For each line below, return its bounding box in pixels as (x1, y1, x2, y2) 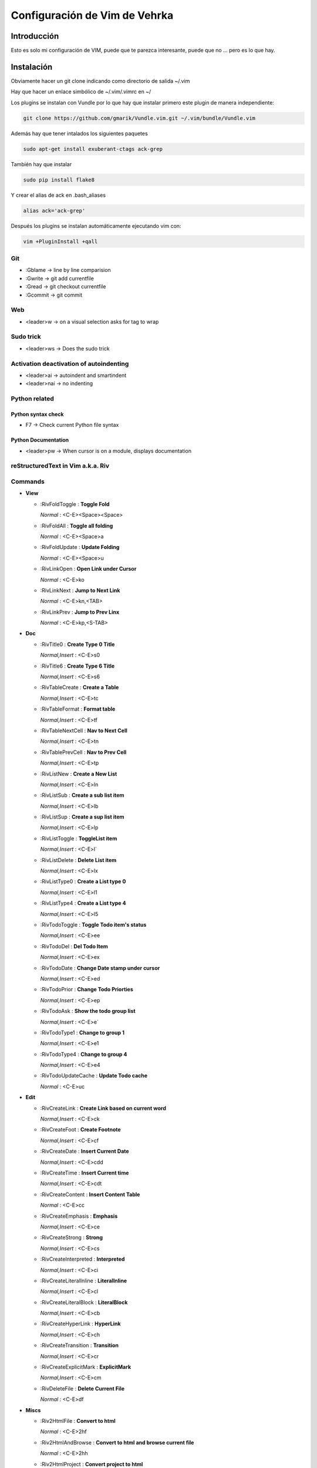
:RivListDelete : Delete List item (40, 856, 117, 863)
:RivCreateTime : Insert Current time (40, 1169, 129, 1176)
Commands (11, 477, 45, 486)
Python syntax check (11, 410, 64, 417)
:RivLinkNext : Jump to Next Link (40, 587, 120, 594)
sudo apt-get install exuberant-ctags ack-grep (23, 146, 163, 152)
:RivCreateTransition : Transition (40, 1342, 119, 1349)
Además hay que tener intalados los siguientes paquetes (11, 130, 148, 137)
